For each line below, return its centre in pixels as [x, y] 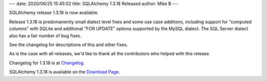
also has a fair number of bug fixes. [45, 36]
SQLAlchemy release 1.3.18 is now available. [54, 13]
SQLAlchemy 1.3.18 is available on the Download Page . [65, 72]
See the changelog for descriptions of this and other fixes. [68, 44]
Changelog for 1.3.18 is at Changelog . [47, 63]
